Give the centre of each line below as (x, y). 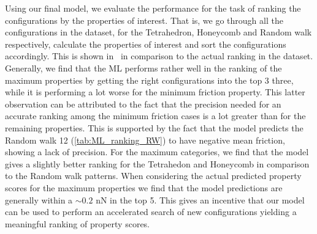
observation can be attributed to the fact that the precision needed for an (143, 104)
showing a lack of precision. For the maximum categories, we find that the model (157, 152)
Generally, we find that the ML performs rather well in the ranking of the (143, 68)
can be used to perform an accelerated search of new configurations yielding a (151, 212)
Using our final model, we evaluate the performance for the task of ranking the (153, 8)
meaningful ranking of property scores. (78, 223)
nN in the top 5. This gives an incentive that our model (200, 199)
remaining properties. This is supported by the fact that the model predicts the (154, 127)
